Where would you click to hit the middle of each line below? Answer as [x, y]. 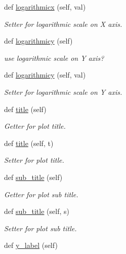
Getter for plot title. [35, 126]
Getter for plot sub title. [41, 194]
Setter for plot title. [34, 160]
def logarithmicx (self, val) [45, 7]
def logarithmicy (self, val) [45, 75]
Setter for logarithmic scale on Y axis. [63, 92]
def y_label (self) [31, 245]
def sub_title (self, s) [37, 211]
